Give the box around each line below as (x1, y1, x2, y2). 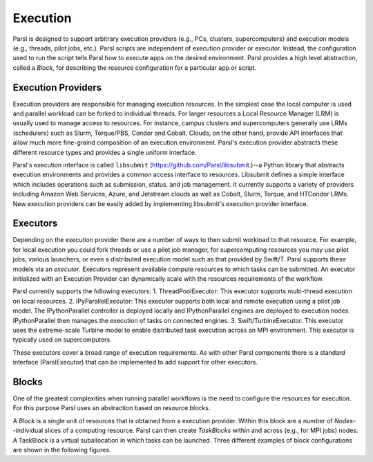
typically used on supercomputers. (12, 335, 112, 344)
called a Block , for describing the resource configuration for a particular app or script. (12, 63, 257, 72)
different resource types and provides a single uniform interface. (12, 148, 197, 156)
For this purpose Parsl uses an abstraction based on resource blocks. (12, 404, 211, 412)
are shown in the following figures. (12, 445, 111, 454)
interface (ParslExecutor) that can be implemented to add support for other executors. (12, 358, 258, 367)
